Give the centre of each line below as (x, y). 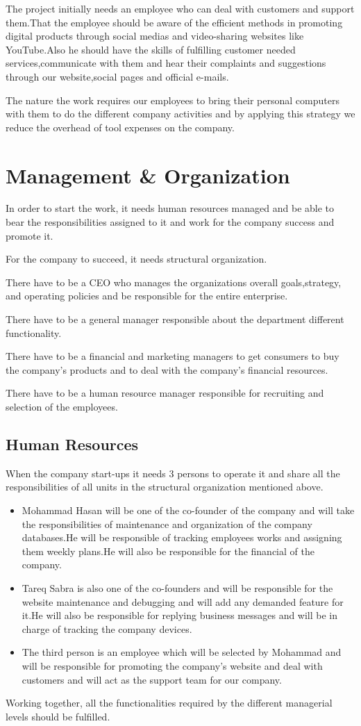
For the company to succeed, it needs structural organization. (136, 259)
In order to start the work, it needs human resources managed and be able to (170, 208)
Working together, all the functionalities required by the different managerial (169, 703)
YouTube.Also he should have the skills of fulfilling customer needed (151, 49)
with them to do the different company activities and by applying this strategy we (180, 114)
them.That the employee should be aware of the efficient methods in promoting (174, 22)
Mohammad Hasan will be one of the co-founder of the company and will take (188, 510)
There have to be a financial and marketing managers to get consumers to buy (173, 356)
